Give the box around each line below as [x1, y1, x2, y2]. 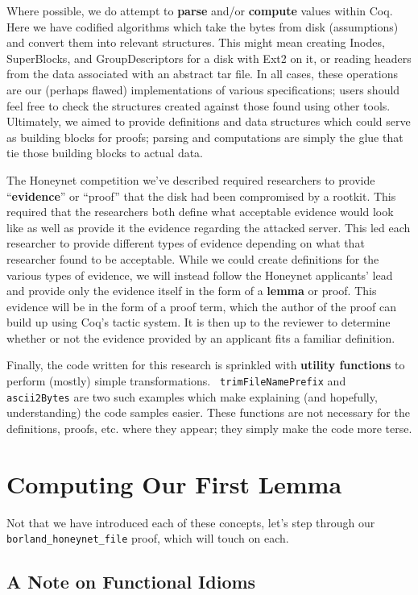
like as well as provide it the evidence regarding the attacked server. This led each [6, 218, 411, 235]
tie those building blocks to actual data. [6, 144, 204, 161]
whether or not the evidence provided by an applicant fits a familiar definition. [6, 329, 395, 346]
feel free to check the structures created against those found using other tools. [6, 97, 391, 114]
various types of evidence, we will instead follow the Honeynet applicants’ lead [6, 266, 393, 283]
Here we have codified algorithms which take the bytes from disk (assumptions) [6, 18, 399, 35]
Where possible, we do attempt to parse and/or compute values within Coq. [6, 2, 393, 19]
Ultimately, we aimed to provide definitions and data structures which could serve [6, 113, 411, 130]
